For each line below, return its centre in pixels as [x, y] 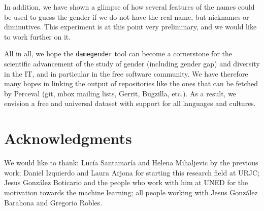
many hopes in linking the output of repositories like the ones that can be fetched [131, 83]
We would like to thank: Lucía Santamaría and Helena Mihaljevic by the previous [131, 163]
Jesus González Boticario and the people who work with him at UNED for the [126, 182]
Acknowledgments [68, 138]
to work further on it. [38, 36]
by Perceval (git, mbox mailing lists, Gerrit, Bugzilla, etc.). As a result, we [120, 93]
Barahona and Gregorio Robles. [53, 202]
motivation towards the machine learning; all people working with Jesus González [131, 192]
